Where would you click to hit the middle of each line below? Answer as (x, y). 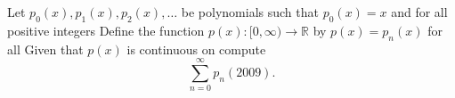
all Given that (45, 49)
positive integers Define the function (106, 30)
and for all (419, 12)
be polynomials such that (250, 12)
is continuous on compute (196, 49)
